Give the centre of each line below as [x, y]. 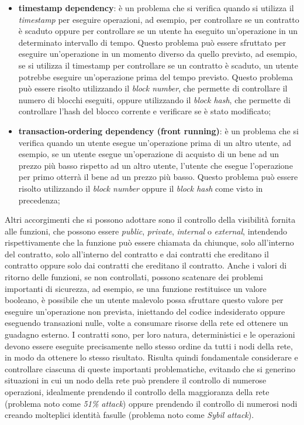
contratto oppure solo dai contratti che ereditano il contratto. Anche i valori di [146, 265]
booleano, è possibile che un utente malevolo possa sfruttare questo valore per [144, 300]
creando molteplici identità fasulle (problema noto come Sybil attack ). [129, 415]
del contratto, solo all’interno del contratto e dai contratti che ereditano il [137, 254]
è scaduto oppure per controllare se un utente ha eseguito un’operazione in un [158, 31]
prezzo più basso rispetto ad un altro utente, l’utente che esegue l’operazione [156, 165]
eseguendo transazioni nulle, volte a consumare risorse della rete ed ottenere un [146, 323]
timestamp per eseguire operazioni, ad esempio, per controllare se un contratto [159, 19]
